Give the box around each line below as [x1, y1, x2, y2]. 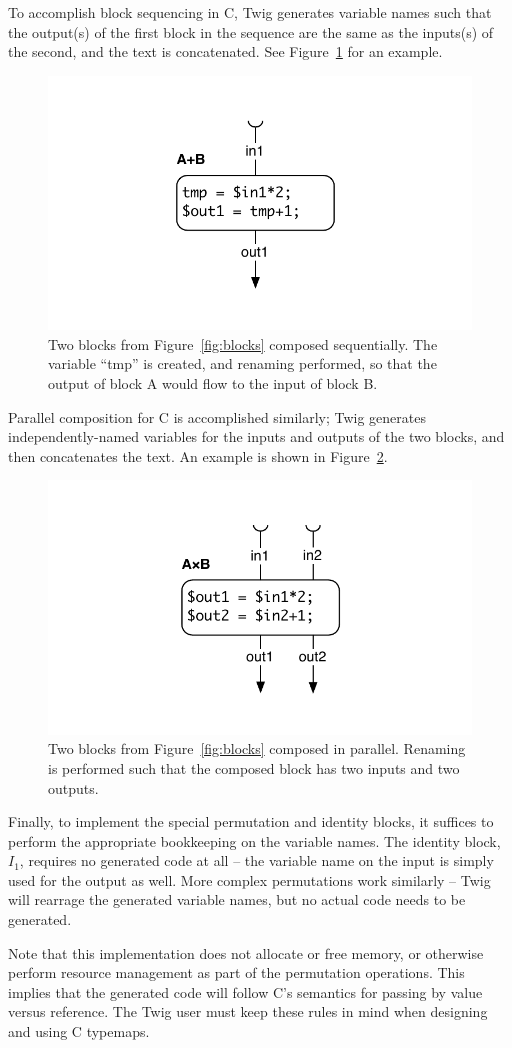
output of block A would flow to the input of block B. [48, 372, 378, 393]
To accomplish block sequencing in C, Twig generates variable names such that [8, 2, 492, 22]
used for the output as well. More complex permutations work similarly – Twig [8, 869, 491, 890]
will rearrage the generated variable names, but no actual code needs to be [8, 889, 466, 910]
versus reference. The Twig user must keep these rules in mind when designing [8, 1001, 488, 1022]
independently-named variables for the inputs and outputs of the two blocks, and [8, 426, 505, 447]
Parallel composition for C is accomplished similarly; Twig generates [8, 406, 426, 427]
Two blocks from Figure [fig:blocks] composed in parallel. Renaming [48, 738, 466, 759]
